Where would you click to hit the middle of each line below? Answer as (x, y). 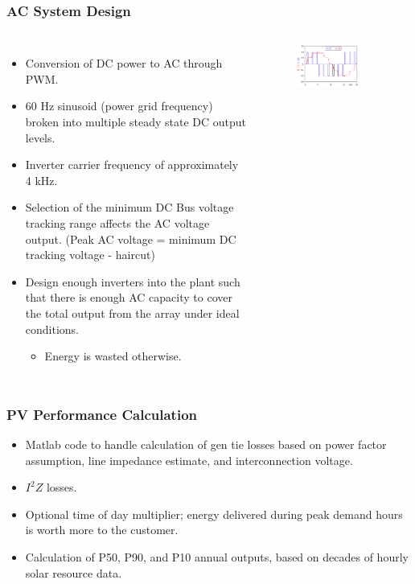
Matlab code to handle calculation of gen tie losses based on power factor (206, 444)
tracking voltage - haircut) (90, 255)
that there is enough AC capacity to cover (129, 297)
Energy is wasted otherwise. (113, 356)
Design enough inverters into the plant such (133, 281)
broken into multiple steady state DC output (136, 121)
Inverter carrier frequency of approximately (132, 165)
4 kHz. (41, 180)
